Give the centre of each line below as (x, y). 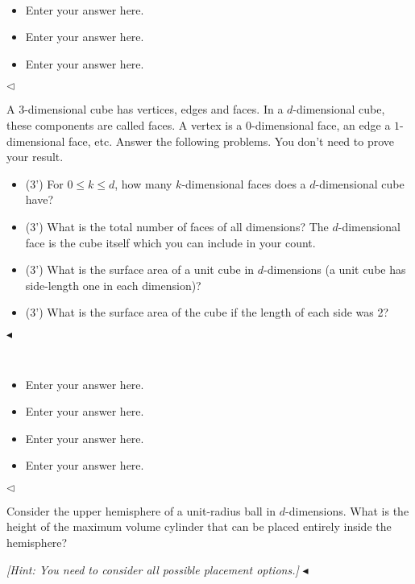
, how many (143, 183)
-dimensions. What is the (347, 510)
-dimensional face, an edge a (321, 124)
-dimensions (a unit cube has (335, 269)
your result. (35, 157)
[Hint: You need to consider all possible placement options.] (153, 569)
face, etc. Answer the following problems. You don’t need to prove (232, 141)
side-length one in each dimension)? (113, 285)
